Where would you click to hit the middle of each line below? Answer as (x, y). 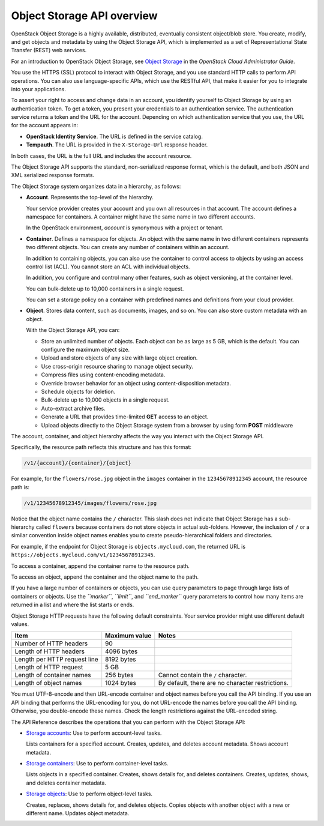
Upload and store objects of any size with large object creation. (119, 358)
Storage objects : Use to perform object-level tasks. (89, 794)
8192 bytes (121, 659)
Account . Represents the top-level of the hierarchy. (90, 197)
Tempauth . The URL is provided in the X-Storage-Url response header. (117, 145)
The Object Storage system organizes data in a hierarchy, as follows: (96, 186)
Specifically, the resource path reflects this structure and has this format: (101, 447)
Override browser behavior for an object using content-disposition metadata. (136, 383)
